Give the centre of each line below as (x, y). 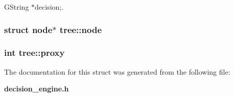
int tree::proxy (34, 53)
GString (17, 7)
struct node (28, 29)
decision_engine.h (37, 89)
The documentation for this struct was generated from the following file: (117, 71)
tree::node (81, 29)
